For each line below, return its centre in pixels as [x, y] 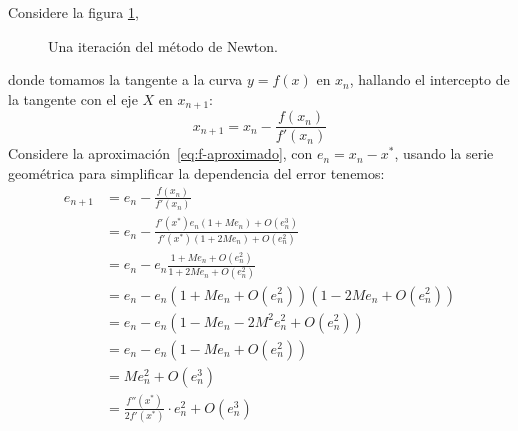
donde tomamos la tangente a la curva [125, 79]
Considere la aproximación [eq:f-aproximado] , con [160, 153]
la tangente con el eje [73, 98]
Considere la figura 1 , [73, 12]
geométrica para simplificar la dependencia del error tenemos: [196, 172]
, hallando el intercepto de [429, 79]
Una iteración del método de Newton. [163, 45]
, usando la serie [444, 153]
